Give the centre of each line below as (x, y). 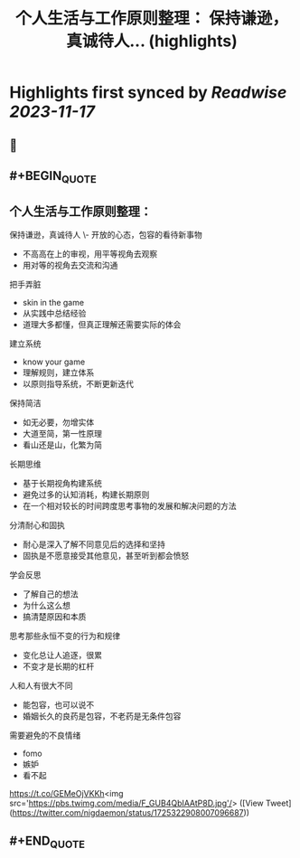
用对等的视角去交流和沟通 (70, 265)
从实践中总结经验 (54, 313)
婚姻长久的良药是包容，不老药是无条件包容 (102, 716)
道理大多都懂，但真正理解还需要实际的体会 (102, 324)
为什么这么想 (46, 605)
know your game (54, 362)
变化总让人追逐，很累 (62, 655)
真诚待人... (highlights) (152, 41)
